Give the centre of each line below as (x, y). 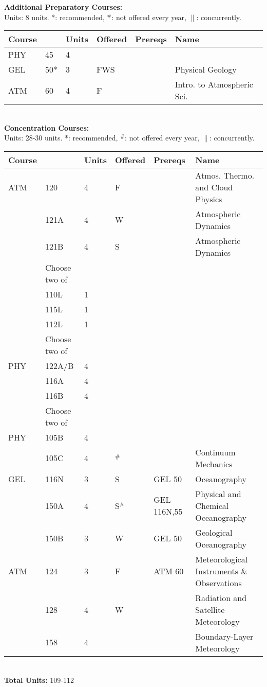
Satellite (210, 609)
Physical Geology (206, 69)
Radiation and (221, 597)
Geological (214, 532)
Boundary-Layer (224, 636)
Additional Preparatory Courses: (63, 7)
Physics (209, 199)
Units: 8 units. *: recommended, (54, 17)
